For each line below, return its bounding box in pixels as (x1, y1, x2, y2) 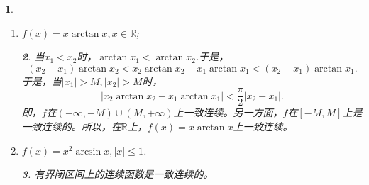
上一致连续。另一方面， (173, 105, 283, 120)
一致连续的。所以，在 (21, 119, 121, 134)
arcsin (75, 146, 101, 157)
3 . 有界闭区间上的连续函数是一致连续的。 (21, 167, 214, 181)
